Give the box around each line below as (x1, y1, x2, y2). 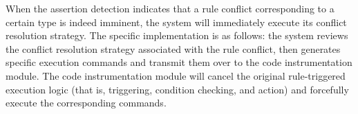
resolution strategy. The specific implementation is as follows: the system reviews (6, 28, 348, 43)
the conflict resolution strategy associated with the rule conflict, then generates (6, 41, 341, 56)
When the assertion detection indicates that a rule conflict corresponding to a (6, 1, 335, 15)
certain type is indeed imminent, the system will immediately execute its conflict (6, 14, 347, 29)
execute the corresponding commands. (6, 95, 167, 110)
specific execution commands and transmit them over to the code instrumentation (6, 55, 352, 69)
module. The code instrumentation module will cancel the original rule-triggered (6, 68, 346, 82)
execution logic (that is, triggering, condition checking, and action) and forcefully (6, 82, 349, 96)
